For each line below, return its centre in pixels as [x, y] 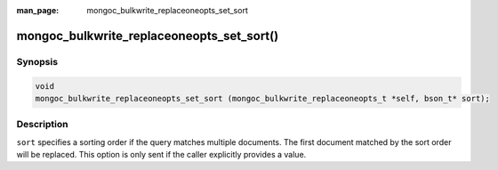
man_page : [38, 10]
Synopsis [37, 61]
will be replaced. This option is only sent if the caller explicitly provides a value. [161, 155]
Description [42, 125]
